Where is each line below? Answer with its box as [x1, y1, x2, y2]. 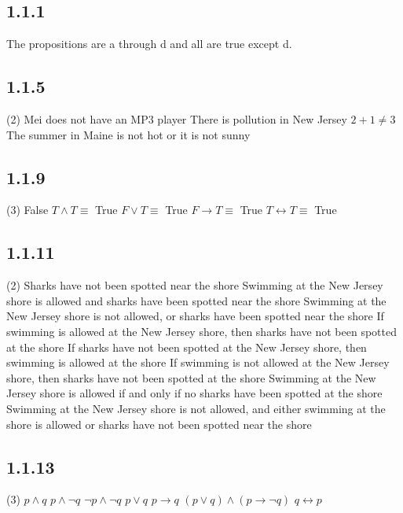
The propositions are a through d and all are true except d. [6, 35, 292, 52]
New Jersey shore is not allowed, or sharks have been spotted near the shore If [6, 308, 384, 324]
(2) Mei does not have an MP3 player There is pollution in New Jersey [6, 111, 347, 127]
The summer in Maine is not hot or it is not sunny [6, 126, 251, 142]
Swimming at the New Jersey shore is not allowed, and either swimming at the [6, 400, 386, 416]
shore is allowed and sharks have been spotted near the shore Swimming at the [6, 292, 387, 308]
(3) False [6, 201, 49, 218]
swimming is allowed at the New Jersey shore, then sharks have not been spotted [6, 323, 398, 339]
